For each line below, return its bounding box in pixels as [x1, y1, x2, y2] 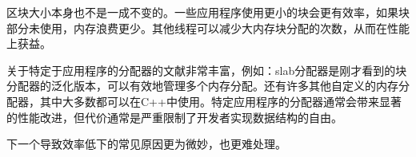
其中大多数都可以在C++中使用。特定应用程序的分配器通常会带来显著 [39, 92, 402, 109]
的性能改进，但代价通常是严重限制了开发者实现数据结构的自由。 [6, 108, 342, 125]
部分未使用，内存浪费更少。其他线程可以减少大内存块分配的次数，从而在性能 [6, 19, 410, 36]
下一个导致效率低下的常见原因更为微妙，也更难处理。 [6, 135, 286, 152]
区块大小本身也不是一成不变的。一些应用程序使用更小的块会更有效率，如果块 [6, 4, 410, 20]
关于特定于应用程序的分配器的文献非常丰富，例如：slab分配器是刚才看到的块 [6, 61, 407, 78]
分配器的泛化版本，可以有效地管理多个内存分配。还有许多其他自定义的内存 [6, 77, 398, 94]
